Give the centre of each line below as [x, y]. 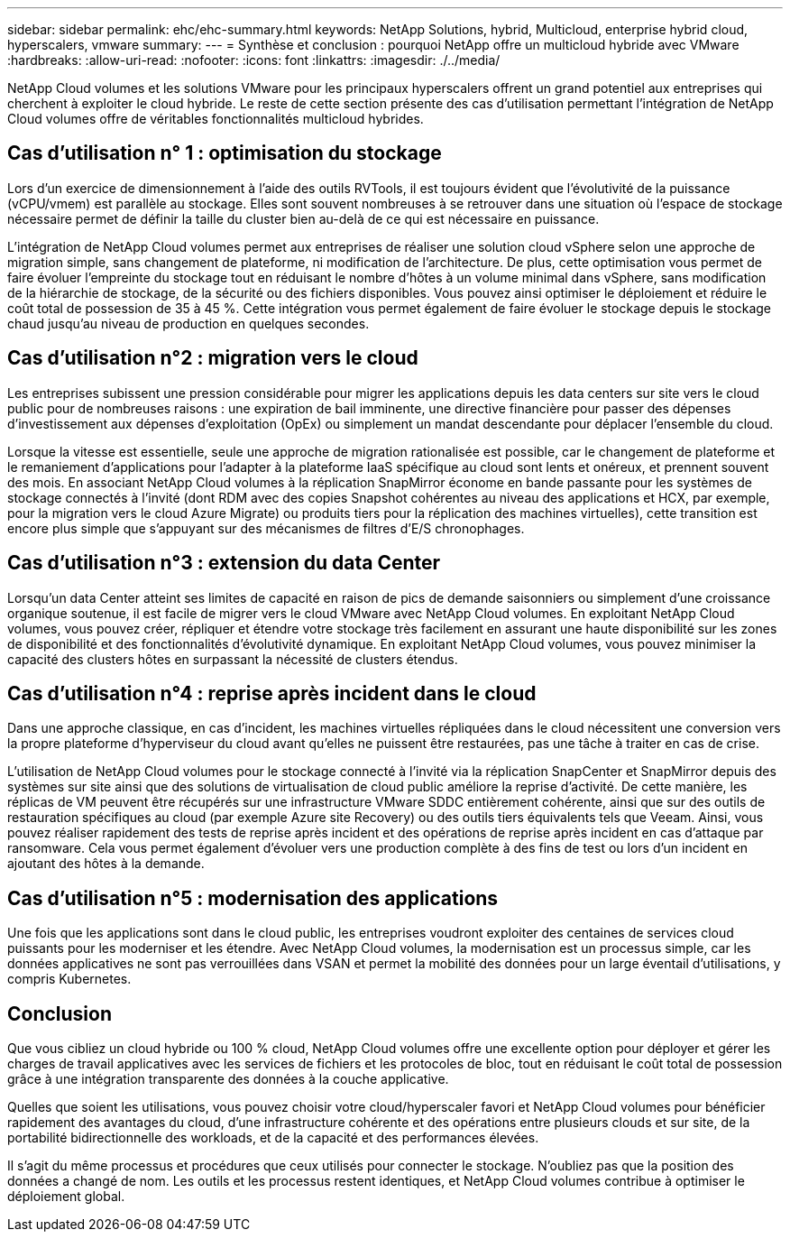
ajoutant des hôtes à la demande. [106, 864]
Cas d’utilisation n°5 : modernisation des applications [253, 898]
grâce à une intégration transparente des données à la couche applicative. [228, 1079]
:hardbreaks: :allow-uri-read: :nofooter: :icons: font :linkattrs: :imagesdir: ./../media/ [254, 60]
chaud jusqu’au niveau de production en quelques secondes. [188, 323]
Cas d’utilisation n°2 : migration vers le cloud [213, 358]
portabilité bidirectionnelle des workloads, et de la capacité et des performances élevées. [273, 1138]
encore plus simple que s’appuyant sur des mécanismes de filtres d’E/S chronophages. [266, 528]
